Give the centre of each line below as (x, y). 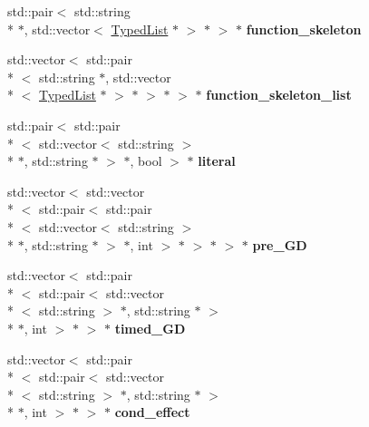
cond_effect (152, 412)
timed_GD (150, 328)
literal (217, 161)
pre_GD (280, 244)
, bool (146, 161)
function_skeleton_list (279, 95)
